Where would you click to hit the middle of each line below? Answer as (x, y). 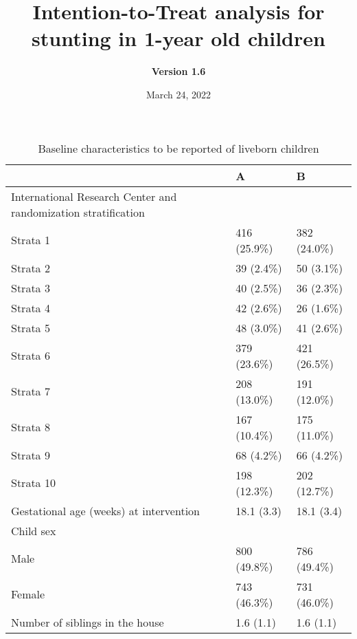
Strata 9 (31, 455)
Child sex (34, 530)
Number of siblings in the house (88, 622)
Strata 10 (33, 483)
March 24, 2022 (178, 94)
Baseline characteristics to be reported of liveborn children (178, 148)
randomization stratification (78, 212)
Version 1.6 (178, 71)
